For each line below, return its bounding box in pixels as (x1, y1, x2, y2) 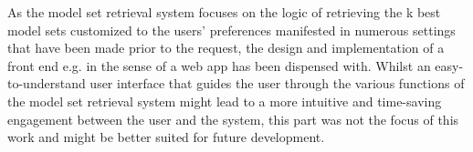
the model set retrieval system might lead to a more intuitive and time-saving (7, 91, 442, 110)
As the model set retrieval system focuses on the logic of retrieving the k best (7, 3, 441, 21)
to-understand (7, 74, 86, 93)
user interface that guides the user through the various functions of (89, 74, 465, 93)
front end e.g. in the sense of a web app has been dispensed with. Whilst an (7, 56, 431, 75)
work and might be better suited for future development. (7, 127, 325, 147)
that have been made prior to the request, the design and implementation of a (7, 38, 445, 57)
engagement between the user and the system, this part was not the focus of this (7, 109, 459, 128)
